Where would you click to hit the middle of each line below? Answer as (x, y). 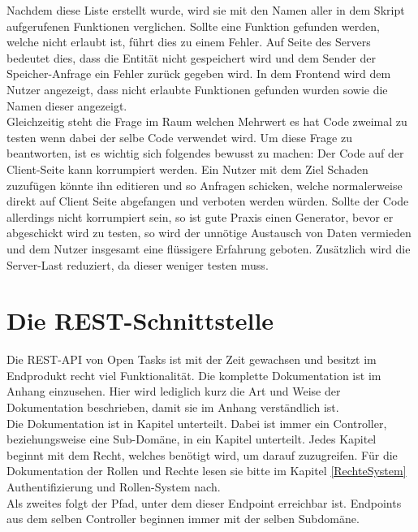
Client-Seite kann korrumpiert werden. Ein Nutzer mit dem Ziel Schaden (187, 169)
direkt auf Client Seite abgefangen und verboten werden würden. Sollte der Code (208, 201)
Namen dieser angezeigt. (67, 105)
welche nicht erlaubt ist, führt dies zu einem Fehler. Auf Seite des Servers (189, 42)
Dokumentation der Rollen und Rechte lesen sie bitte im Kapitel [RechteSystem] (207, 471)
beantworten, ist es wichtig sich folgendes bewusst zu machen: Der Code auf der (205, 153)
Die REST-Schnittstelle (140, 320)
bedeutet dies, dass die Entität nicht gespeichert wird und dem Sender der (191, 57)
